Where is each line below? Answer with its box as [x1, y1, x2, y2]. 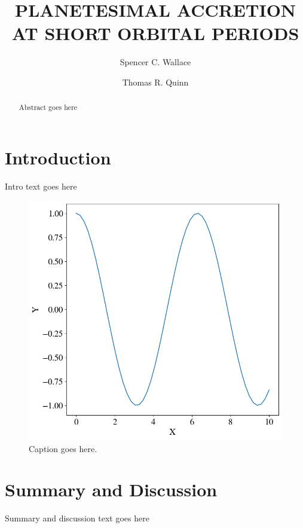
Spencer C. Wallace [120, 56, 191, 68]
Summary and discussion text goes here [5, 512, 149, 524]
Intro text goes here [5, 179, 77, 192]
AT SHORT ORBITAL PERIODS [11, 21, 299, 45]
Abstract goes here [19, 102, 78, 112]
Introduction [5, 145, 111, 169]
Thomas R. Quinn [122, 75, 189, 88]
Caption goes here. [29, 442, 97, 454]
